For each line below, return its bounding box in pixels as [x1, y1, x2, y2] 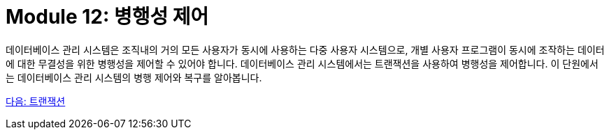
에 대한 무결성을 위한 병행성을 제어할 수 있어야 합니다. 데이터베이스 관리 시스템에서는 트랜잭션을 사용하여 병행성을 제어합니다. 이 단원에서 [6, 57, 599, 70]
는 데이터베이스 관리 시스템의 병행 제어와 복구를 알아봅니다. [6, 71, 262, 84]
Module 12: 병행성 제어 [6, 5, 209, 29]
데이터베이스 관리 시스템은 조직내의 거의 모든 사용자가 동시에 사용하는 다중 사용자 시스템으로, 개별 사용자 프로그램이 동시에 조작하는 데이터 [6, 43, 605, 56]
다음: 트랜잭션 [6, 95, 66, 107]
